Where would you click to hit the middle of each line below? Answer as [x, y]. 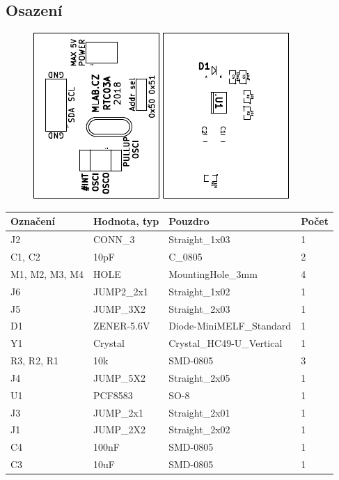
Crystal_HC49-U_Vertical [226, 343]
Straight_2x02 [199, 429]
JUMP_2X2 [120, 429]
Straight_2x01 [199, 412]
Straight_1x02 [199, 291]
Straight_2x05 [199, 377]
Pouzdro [189, 221]
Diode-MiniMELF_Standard [230, 326]
